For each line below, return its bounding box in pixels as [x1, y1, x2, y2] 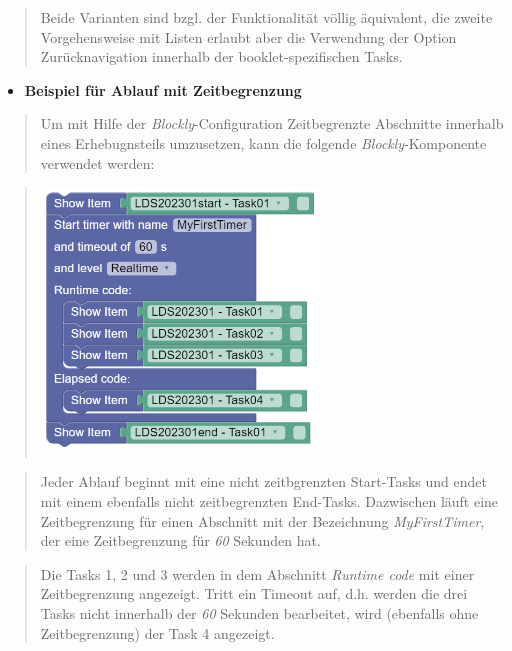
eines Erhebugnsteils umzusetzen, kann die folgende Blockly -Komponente [40, 132, 487, 153]
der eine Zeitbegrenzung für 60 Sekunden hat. [40, 530, 321, 551]
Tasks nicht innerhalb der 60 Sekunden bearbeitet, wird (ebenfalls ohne [40, 602, 479, 623]
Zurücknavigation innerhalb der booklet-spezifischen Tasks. [40, 46, 403, 67]
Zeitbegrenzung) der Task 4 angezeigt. [40, 622, 275, 643]
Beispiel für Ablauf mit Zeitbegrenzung [24, 79, 302, 100]
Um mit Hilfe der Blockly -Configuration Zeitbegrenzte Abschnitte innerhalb [40, 113, 504, 134]
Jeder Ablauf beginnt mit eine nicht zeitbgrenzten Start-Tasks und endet [40, 471, 487, 492]
